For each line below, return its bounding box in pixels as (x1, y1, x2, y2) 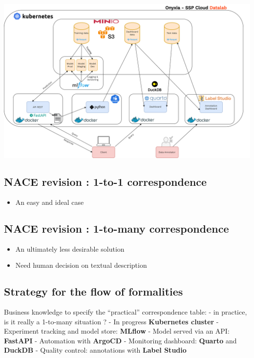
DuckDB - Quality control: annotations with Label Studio (4, 345, 187, 355)
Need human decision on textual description (15, 260, 147, 270)
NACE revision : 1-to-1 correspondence (4, 174, 207, 189)
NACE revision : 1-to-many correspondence (4, 220, 229, 236)
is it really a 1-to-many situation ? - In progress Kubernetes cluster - (4, 316, 219, 326)
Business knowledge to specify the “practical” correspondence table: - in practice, (4, 306, 247, 317)
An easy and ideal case (15, 197, 84, 207)
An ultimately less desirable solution (15, 243, 125, 254)
